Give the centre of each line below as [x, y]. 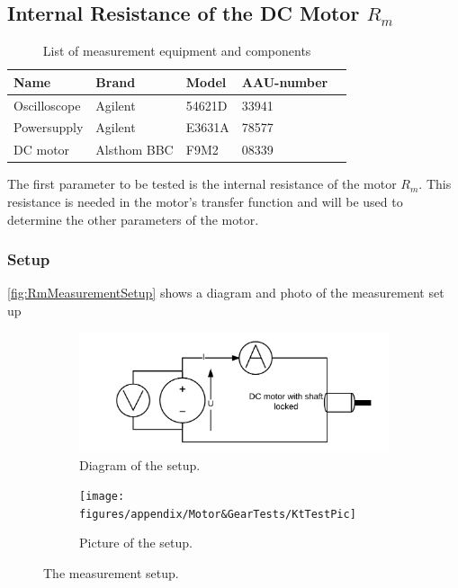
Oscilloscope [47, 105]
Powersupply [49, 127]
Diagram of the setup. [140, 464]
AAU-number [285, 81]
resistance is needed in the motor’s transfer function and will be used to [205, 202]
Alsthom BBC [135, 150]
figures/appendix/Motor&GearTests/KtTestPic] [218, 514]
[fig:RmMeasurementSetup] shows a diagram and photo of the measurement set [226, 293]
